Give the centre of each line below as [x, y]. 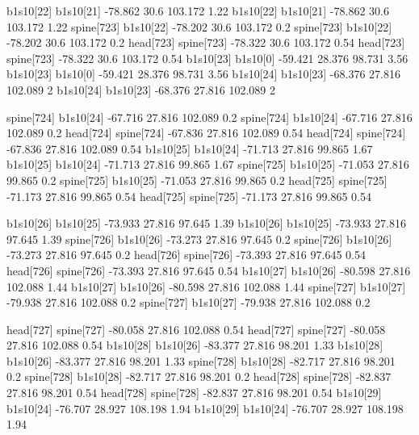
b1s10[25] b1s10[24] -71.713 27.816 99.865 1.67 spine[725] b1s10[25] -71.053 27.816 [208, 164]
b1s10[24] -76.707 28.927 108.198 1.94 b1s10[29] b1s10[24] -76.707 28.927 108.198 [205, 408]
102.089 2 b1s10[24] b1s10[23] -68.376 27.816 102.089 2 [141, 89]
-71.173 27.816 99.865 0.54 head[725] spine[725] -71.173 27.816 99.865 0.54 [189, 196]
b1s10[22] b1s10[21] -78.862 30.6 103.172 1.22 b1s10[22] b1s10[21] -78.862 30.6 [198, 10]
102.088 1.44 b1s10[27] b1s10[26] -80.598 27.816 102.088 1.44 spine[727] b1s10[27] [206, 286]
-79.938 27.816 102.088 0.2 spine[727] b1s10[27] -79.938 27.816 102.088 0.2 [189, 302]
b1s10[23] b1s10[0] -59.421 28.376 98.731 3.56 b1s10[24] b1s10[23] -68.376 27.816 [203, 74]
